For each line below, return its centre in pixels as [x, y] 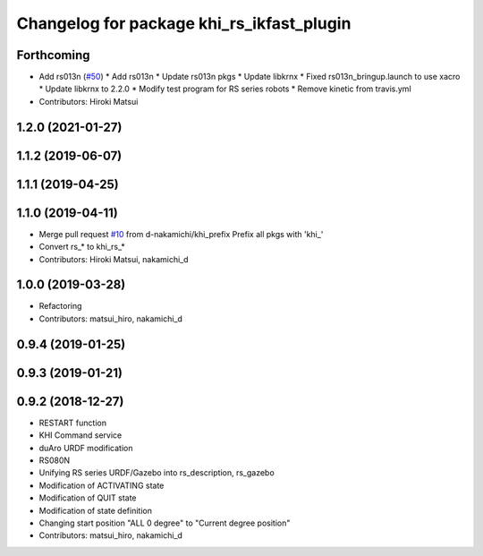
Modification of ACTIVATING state [102, 485]
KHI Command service [80, 435]
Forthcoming [53, 55]
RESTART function [73, 423]
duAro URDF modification [86, 448]
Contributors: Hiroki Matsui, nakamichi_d [114, 259]
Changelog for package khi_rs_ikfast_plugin [184, 23]
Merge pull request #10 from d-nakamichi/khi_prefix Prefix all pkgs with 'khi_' [181, 234]
